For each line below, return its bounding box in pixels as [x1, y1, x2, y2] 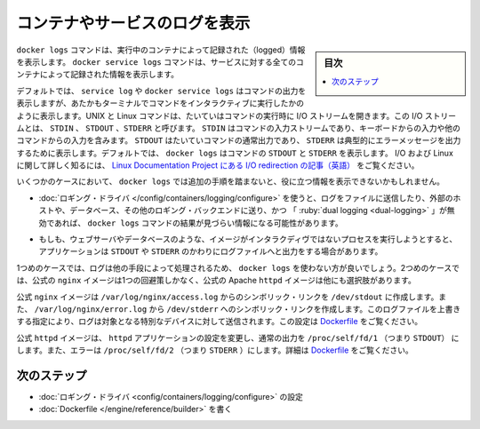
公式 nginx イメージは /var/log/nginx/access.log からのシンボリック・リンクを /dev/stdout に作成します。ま [16, 291, 447, 302]
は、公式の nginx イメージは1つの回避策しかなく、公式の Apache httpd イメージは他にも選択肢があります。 [16, 275, 417, 286]
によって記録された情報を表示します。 [39, 69, 180, 80]
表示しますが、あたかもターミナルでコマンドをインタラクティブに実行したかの [16, 98, 304, 108]
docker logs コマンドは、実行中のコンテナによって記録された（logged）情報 [16, 44, 306, 55]
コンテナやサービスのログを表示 [16, 13, 251, 33]
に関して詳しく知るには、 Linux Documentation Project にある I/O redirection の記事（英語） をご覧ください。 [16, 160, 420, 171]
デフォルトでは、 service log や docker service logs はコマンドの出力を [16, 85, 307, 96]
